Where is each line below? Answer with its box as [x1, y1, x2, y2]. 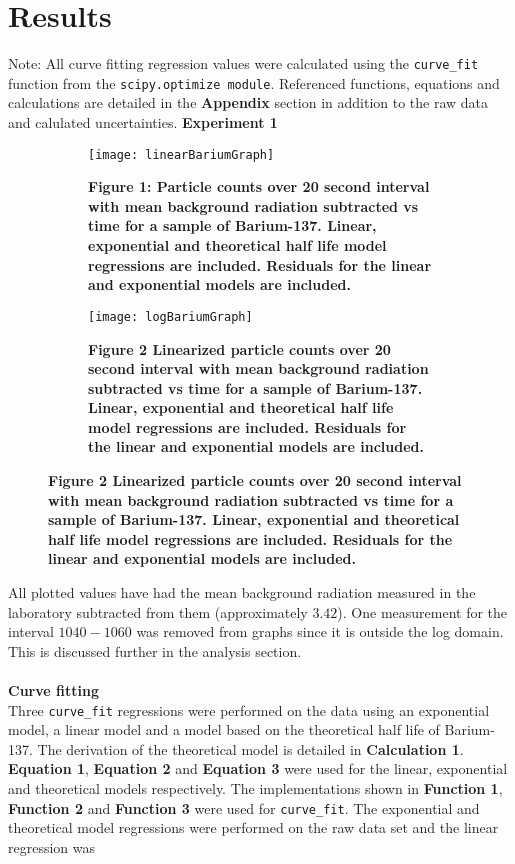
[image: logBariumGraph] [88, 309, 253, 324]
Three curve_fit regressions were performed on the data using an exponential [8, 699, 490, 720]
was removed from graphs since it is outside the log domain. [136, 621, 504, 642]
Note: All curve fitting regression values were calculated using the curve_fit [8, 53, 479, 74]
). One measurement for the [337, 601, 508, 622]
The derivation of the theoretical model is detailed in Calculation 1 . [37, 738, 464, 759]
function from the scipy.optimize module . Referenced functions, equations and [8, 72, 500, 93]
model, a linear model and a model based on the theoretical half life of [8, 719, 440, 740]
